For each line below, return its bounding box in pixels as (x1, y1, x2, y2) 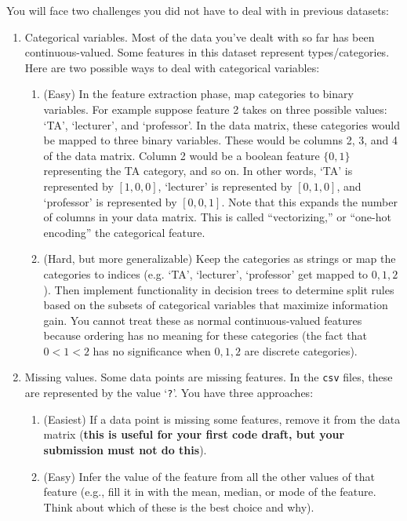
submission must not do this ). (43, 441, 207, 457)
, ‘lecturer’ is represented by (158, 177, 293, 194)
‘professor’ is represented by (43, 193, 177, 209)
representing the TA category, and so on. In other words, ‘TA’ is (43, 162, 353, 179)
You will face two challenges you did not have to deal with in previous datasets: (6, 2, 389, 18)
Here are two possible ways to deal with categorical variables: (24, 59, 320, 75)
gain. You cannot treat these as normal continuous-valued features (43, 312, 362, 328)
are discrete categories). (244, 342, 358, 359)
